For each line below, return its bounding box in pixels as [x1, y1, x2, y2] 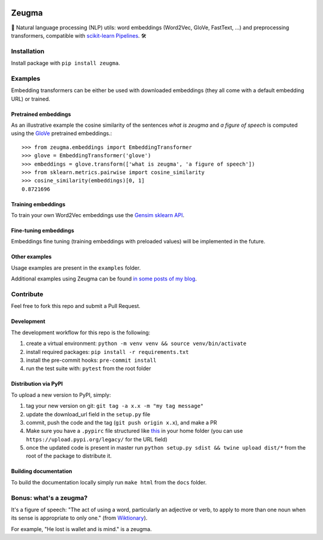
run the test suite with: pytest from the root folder [26, 365, 151, 372]
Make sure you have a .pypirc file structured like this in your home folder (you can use [26, 428, 243, 435]
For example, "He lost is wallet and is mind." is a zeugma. [11, 525, 152, 532]
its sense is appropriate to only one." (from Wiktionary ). [11, 514, 148, 521]
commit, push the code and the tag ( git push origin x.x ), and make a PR [26, 419, 218, 426]
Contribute [11, 290, 44, 298]
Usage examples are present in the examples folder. [11, 264, 141, 271]
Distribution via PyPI [11, 380, 63, 388]
